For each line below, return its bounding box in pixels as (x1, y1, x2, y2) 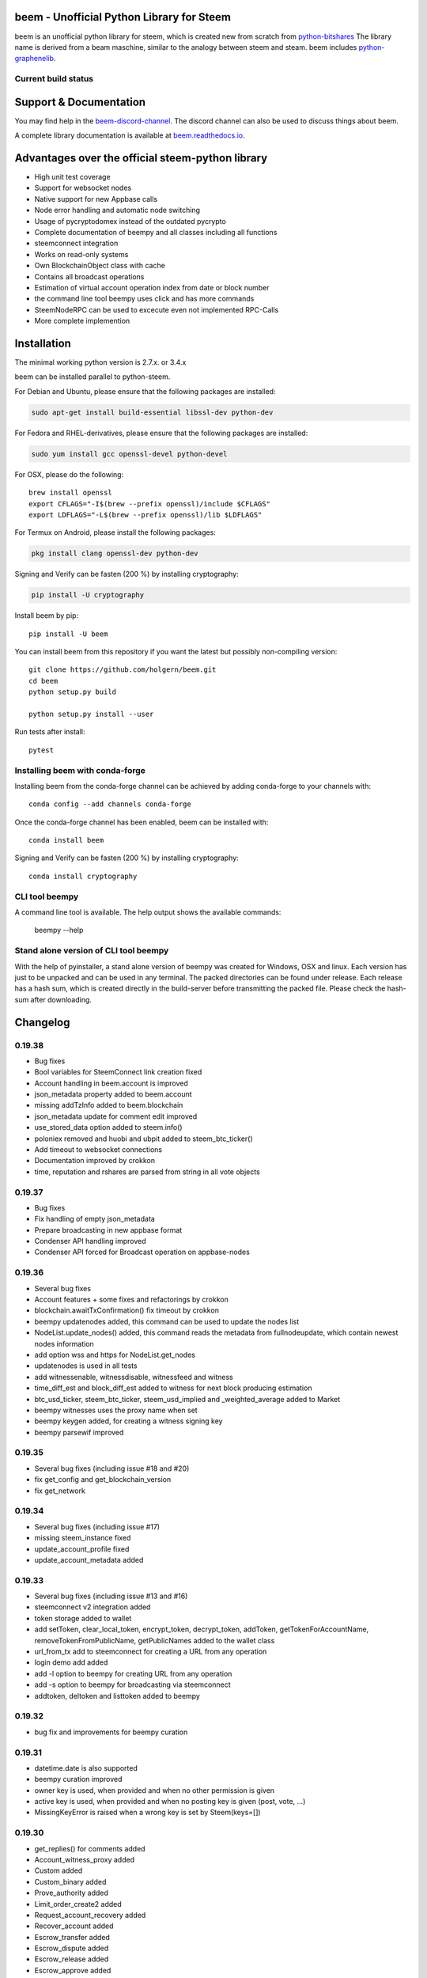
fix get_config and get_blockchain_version (34, 1475, 172, 1484)
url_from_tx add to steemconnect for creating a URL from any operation (34, 1646, 267, 1657)
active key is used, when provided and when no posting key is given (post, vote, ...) (34, 1797, 306, 1806)
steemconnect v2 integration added (34, 1602, 151, 1612)
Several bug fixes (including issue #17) (34, 1521, 161, 1531)
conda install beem (28, 836, 104, 845)
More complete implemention (34, 316, 130, 326)
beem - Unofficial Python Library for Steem (14, 10, 231, 24)
